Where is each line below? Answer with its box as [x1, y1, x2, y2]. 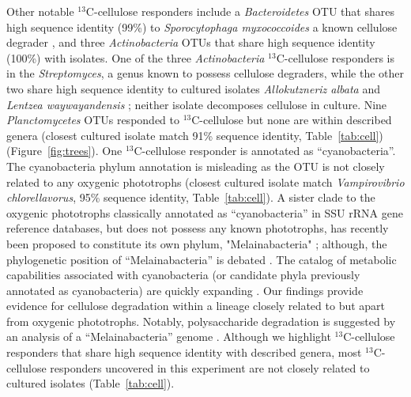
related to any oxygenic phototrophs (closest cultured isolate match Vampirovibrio [6, 173, 405, 190]
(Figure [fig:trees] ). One [6, 142, 123, 159]
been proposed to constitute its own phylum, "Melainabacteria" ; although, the [6, 235, 387, 251]
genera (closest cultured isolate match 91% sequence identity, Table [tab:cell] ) [6, 127, 383, 143]
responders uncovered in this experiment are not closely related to [50, 359, 370, 376]
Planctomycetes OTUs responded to [6, 112, 179, 128]
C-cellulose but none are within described [191, 112, 392, 128]
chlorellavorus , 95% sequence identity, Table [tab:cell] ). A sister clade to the [6, 189, 375, 206]
